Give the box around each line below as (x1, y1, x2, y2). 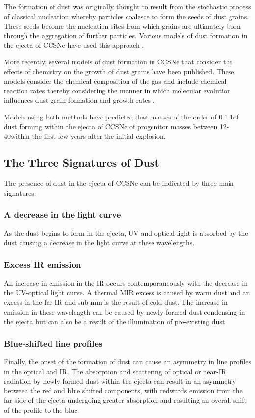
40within (4, 131, 30, 141)
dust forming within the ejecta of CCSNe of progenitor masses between (4, 121, 218, 131)
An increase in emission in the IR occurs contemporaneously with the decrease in (4, 277, 248, 288)
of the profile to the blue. (4, 404, 79, 415)
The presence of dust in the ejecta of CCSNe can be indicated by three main (4, 178, 234, 188)
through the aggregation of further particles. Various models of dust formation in (4, 30, 248, 40)
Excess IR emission (4, 258, 81, 270)
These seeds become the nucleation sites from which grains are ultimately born (4, 21, 241, 31)
